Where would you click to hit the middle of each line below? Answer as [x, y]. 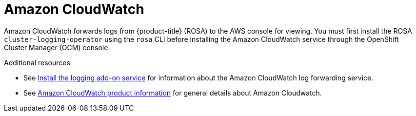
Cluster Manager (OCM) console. [57, 47]
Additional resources [37, 62]
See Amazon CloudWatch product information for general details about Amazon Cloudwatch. [173, 93]
